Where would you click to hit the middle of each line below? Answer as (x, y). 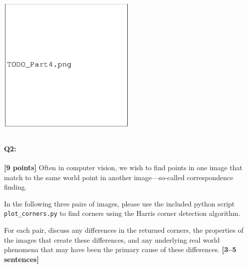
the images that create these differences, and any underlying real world (112, 239)
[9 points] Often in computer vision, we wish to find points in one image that (123, 167)
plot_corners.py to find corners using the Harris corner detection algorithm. (122, 213)
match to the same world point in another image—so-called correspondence (119, 177)
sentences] (22, 259)
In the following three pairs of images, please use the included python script (120, 203)
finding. (15, 187)
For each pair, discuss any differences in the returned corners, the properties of (124, 230)
